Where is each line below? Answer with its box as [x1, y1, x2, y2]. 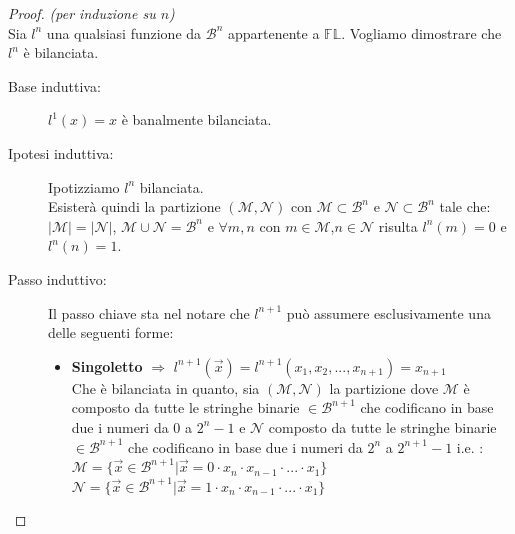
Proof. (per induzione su [8, 3, 156, 23]
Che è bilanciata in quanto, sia [71, 377, 260, 398]
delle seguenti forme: [48, 322, 174, 343]
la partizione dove [329, 377, 439, 398]
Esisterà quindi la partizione [48, 196, 221, 217]
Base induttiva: [8, 75, 101, 96]
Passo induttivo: [8, 268, 107, 289]
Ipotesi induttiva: [8, 142, 114, 163]
